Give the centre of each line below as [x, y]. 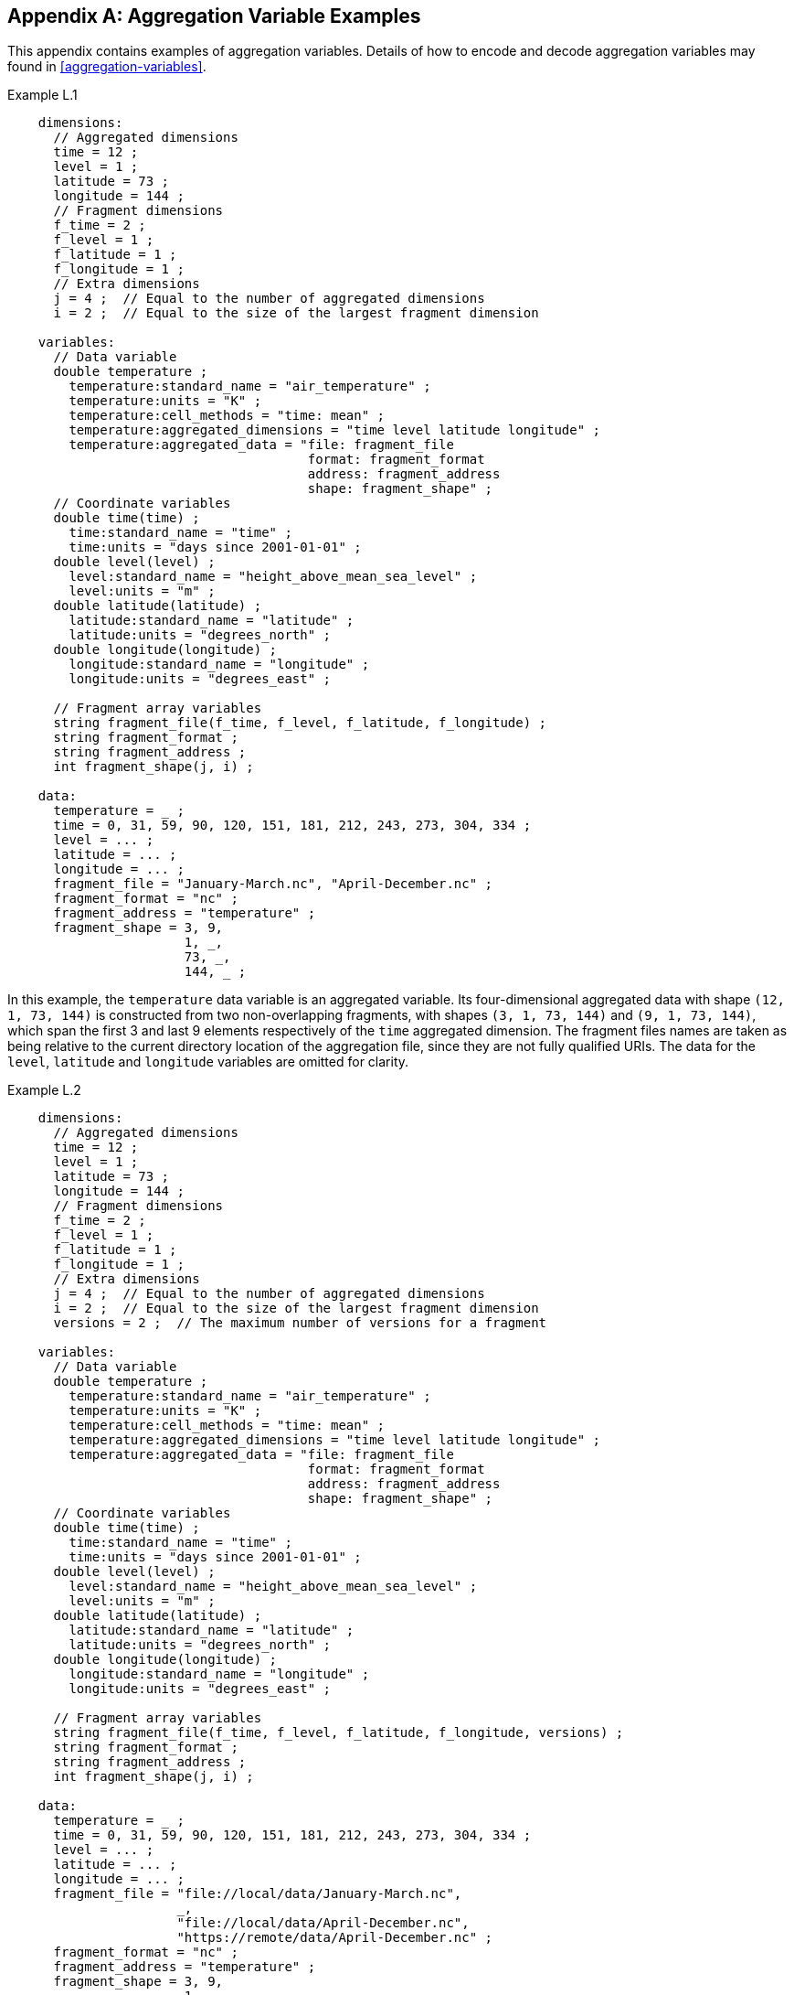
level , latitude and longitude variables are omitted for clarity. [208, 1062]
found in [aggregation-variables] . [107, 67]
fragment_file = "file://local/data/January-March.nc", [258, 1894]
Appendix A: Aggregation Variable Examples [214, 16]
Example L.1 [42, 95]
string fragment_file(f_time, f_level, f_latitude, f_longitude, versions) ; [339, 1733]
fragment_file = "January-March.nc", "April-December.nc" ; [273, 884]
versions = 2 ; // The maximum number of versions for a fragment [300, 1323]
